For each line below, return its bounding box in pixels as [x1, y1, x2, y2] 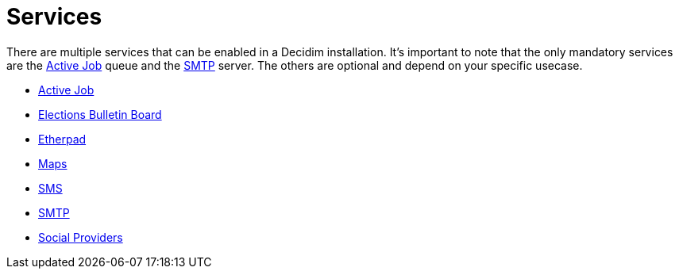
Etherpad [38, 132, 87, 146]
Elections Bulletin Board [38, 107, 162, 121]
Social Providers [38, 230, 123, 244]
